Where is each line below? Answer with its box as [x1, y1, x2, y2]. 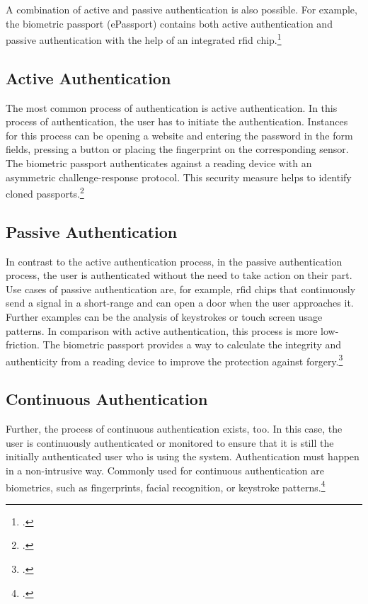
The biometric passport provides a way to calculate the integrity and [42, 337, 342, 352]
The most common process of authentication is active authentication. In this [6, 100, 338, 115]
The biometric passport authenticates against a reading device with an [6, 156, 312, 171]
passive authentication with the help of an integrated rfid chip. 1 [6, 30, 282, 47]
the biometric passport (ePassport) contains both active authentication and [6, 16, 333, 30]
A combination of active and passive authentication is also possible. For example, [6, 2, 357, 16]
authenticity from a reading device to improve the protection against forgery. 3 [6, 351, 343, 368]
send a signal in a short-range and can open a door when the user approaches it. [6, 295, 354, 310]
